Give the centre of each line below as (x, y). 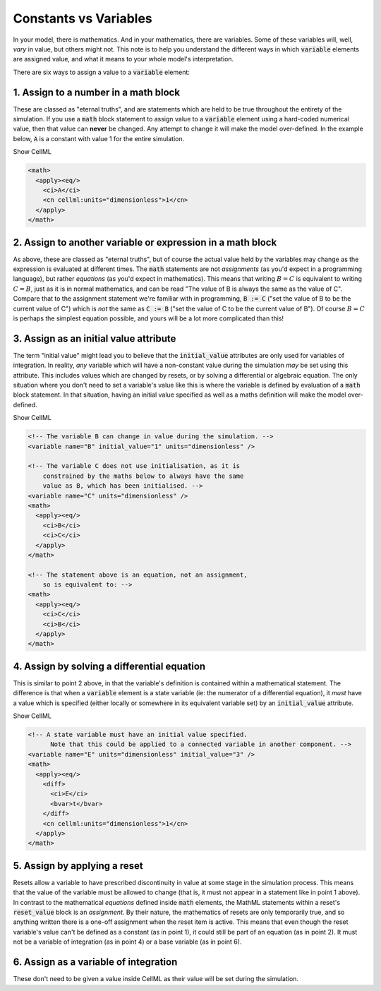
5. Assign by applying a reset (78, 866)
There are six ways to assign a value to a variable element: (102, 72)
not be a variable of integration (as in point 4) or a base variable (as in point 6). (127, 942)
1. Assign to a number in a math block (96, 92)
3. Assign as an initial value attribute (95, 338)
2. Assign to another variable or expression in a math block (145, 242)
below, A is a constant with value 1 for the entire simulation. (99, 138)
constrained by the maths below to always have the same (143, 476)
